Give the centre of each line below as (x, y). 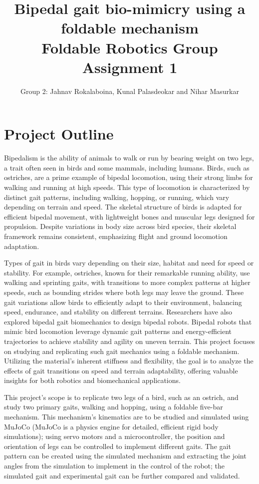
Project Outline (59, 134)
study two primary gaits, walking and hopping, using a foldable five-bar (114, 407)
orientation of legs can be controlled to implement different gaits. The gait (118, 446)
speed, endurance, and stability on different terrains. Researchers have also (118, 312)
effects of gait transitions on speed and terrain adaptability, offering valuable (121, 370)
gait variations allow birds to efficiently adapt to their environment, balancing (123, 302)
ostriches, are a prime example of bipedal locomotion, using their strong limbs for (129, 177)
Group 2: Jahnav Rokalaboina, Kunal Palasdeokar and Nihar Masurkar (130, 91)
